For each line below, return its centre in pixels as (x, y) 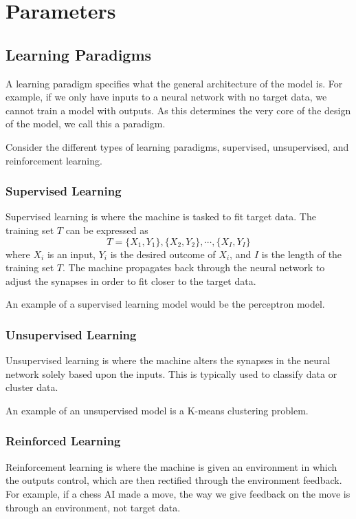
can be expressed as (107, 230)
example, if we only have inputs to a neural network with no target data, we (166, 97)
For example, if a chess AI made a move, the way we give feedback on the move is (178, 493)
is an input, (71, 254)
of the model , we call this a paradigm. (86, 124)
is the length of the (302, 254)
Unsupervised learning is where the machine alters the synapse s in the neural (168, 360)
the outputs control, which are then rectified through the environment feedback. (174, 480)
